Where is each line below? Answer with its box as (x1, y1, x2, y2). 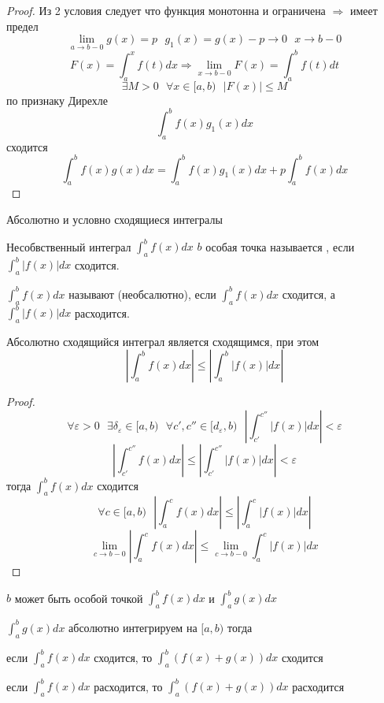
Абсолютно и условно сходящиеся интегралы (6, 211, 223, 228)
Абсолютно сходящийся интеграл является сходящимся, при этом (6, 333, 319, 349)
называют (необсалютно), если (68, 285, 216, 302)
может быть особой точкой (14, 590, 143, 606)
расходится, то (94, 678, 163, 694)
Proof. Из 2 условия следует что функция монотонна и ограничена (6, 2, 326, 18)
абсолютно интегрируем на (68, 619, 198, 635)
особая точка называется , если (205, 238, 355, 255)
